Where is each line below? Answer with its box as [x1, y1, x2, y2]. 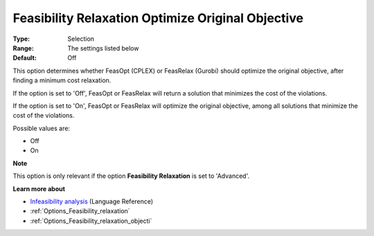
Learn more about [12, 184, 66, 193]
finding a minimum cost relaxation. [12, 76, 112, 84]
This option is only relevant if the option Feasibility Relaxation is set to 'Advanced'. [12, 172, 249, 180]
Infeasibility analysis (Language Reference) [30, 197, 154, 206]
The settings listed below [67, 44, 139, 52]
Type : [12, 35, 30, 43]
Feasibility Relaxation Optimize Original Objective [12, 10, 304, 26]
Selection [67, 35, 95, 43]
